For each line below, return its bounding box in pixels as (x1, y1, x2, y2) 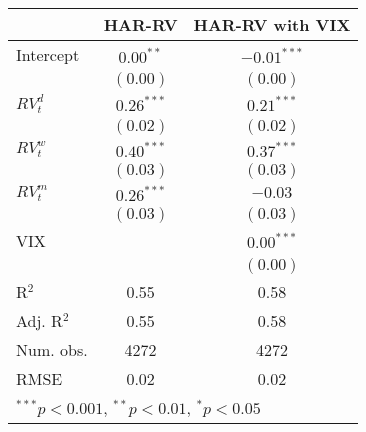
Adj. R (16, 308, 63, 332)
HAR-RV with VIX (193, 13, 351, 36)
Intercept (16, 43, 80, 66)
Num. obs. (16, 337, 88, 361)
